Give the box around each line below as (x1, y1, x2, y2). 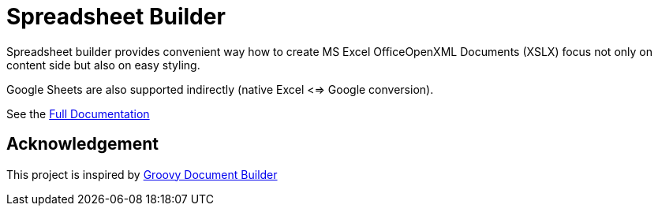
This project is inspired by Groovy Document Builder (6, 167, 278, 181)
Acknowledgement (6, 134, 159, 154)
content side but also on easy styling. (6, 58, 200, 72)
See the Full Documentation (6, 106, 150, 121)
